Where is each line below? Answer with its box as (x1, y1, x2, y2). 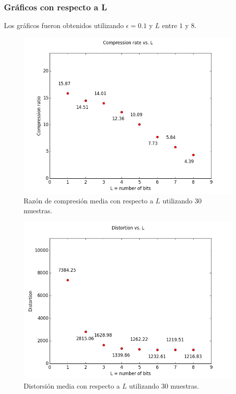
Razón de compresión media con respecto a (24, 196, 153, 206)
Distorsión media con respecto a (24, 381, 120, 391)
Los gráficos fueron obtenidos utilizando (4, 20, 124, 31)
